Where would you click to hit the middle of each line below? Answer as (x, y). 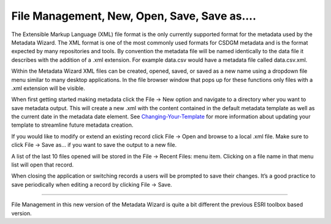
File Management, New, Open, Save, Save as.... (134, 16)
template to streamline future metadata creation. (72, 125)
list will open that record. (43, 165)
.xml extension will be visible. (48, 88)
